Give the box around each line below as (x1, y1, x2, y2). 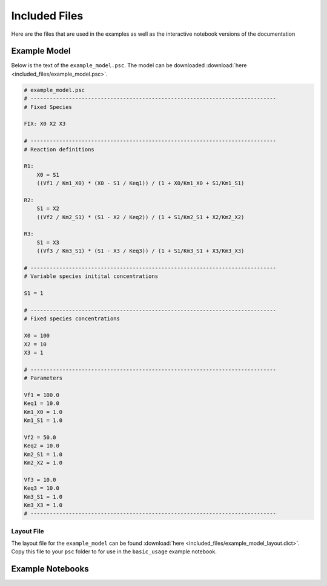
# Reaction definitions (24, 146, 95, 153)
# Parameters (24, 375, 63, 381)
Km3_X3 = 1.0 (24, 501, 63, 509)
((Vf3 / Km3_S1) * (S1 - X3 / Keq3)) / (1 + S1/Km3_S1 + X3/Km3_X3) (36, 248, 245, 254)
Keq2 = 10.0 (24, 443, 60, 449)
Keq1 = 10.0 (24, 400, 60, 407)
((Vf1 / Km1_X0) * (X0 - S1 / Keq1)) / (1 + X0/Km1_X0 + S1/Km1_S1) (36, 180, 245, 187)
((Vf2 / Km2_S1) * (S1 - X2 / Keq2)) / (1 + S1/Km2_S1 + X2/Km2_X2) (36, 214, 245, 220)
